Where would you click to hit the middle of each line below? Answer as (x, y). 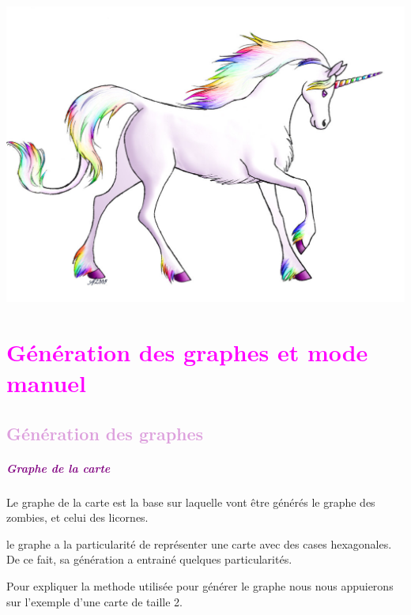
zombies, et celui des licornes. (77, 517)
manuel (47, 383)
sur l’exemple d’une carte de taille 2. (94, 601)
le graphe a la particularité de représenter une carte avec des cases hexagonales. (199, 543)
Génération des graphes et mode (187, 351)
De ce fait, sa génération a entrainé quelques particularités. (149, 559)
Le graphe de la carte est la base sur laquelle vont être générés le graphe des (191, 502)
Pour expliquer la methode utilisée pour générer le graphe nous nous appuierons (200, 586)
